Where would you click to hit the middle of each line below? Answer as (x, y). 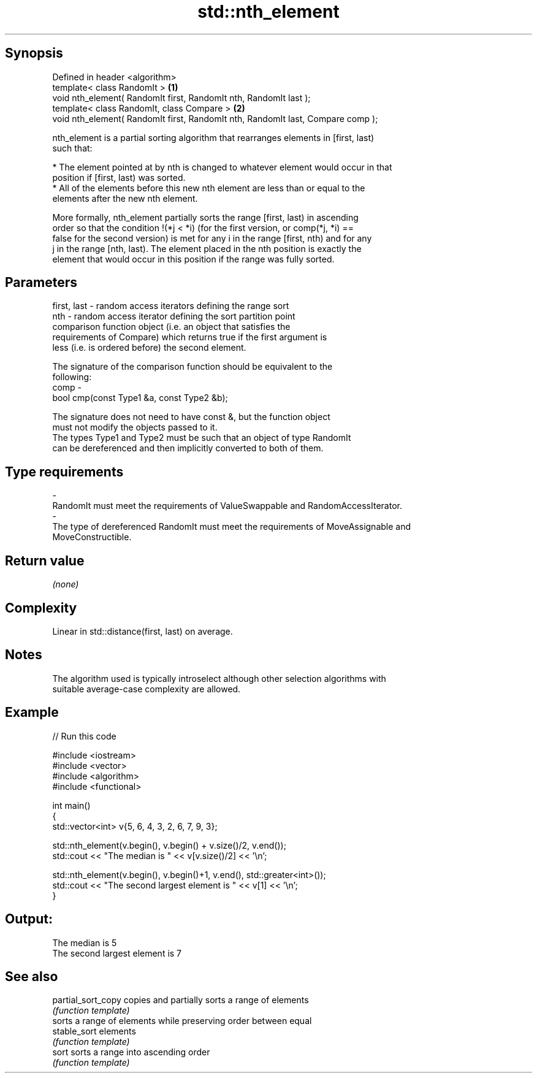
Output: (29, 919)
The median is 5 (85, 942)
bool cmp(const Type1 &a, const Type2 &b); (140, 398)
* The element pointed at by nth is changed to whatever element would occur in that (222, 167)
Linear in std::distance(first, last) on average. (143, 631)
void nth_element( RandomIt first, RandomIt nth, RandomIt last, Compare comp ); (215, 118)
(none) (66, 584)
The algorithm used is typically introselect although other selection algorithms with (219, 678)
